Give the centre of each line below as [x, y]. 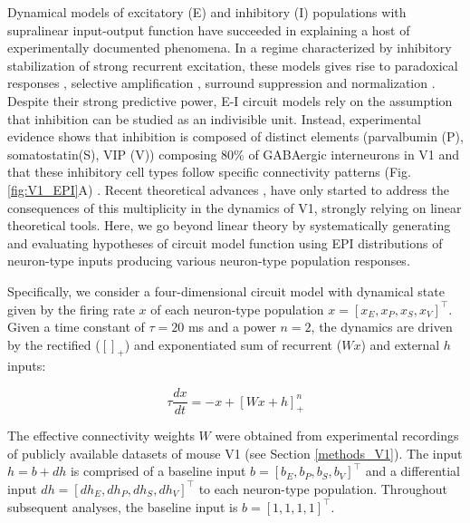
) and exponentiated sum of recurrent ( [233, 344]
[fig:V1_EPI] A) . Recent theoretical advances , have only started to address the [228, 189]
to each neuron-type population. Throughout [323, 488]
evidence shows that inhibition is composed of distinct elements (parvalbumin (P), [235, 136]
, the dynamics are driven [382, 327]
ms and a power [232, 327]
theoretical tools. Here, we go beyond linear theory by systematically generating [229, 225]
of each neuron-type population [237, 309]
